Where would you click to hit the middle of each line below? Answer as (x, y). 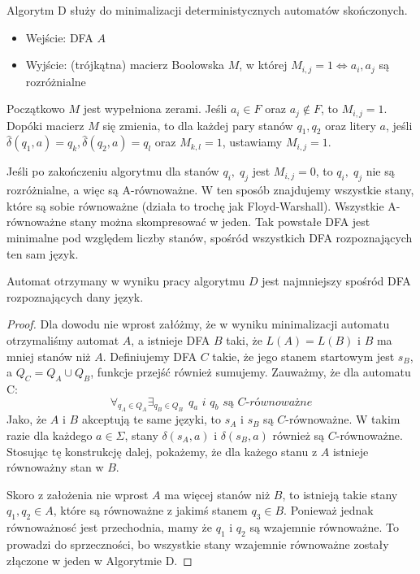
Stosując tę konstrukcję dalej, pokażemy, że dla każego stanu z (162, 451)
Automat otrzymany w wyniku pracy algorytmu (126, 281)
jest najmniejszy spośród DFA (336, 281)
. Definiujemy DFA (150, 356)
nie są (380, 171)
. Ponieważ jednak (329, 510)
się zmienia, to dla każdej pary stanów (198, 125)
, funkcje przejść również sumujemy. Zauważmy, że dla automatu (251, 372)
